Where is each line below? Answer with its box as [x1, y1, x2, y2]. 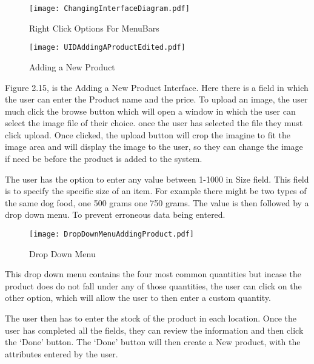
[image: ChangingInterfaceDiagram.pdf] [29, 4, 190, 13]
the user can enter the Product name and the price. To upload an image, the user [5, 93, 308, 106]
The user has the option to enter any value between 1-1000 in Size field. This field [5, 172, 309, 185]
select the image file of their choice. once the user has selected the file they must [5, 116, 303, 129]
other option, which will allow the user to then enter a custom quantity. [5, 291, 271, 304]
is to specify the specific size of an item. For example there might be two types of [5, 184, 307, 197]
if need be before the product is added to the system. [5, 152, 202, 165]
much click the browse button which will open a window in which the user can [5, 104, 296, 117]
